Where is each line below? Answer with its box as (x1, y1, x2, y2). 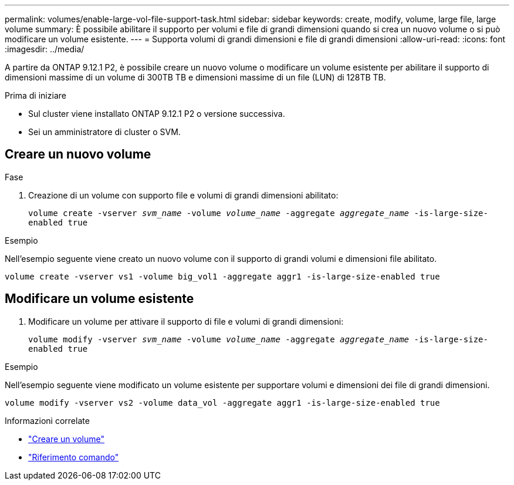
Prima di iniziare (5, 90, 66, 100)
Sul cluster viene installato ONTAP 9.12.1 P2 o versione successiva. (28, 109, 285, 119)
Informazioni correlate (5, 415, 90, 426)
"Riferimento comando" (28, 452, 119, 462)
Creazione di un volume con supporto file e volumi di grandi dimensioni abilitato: (28, 190, 339, 200)
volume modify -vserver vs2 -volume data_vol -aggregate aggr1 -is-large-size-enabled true (5, 398, 440, 407)
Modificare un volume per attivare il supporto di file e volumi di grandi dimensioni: (28, 316, 344, 326)
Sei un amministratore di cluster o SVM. (28, 127, 181, 137)
